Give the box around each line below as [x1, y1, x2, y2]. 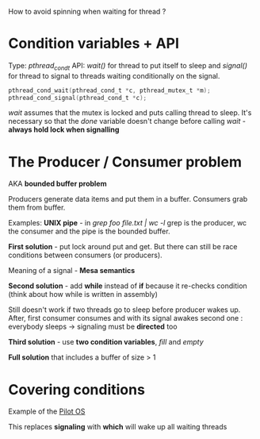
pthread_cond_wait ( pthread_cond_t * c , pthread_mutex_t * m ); [8, 87, 212, 94]
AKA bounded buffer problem [8, 179, 107, 189]
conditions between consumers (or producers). [8, 250, 162, 260]
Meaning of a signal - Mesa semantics [8, 266, 136, 275]
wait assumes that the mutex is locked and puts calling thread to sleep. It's [8, 108, 252, 117]
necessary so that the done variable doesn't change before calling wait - [8, 117, 246, 126]
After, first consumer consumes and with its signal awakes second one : [8, 314, 243, 323]
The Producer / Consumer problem [8, 152, 242, 171]
